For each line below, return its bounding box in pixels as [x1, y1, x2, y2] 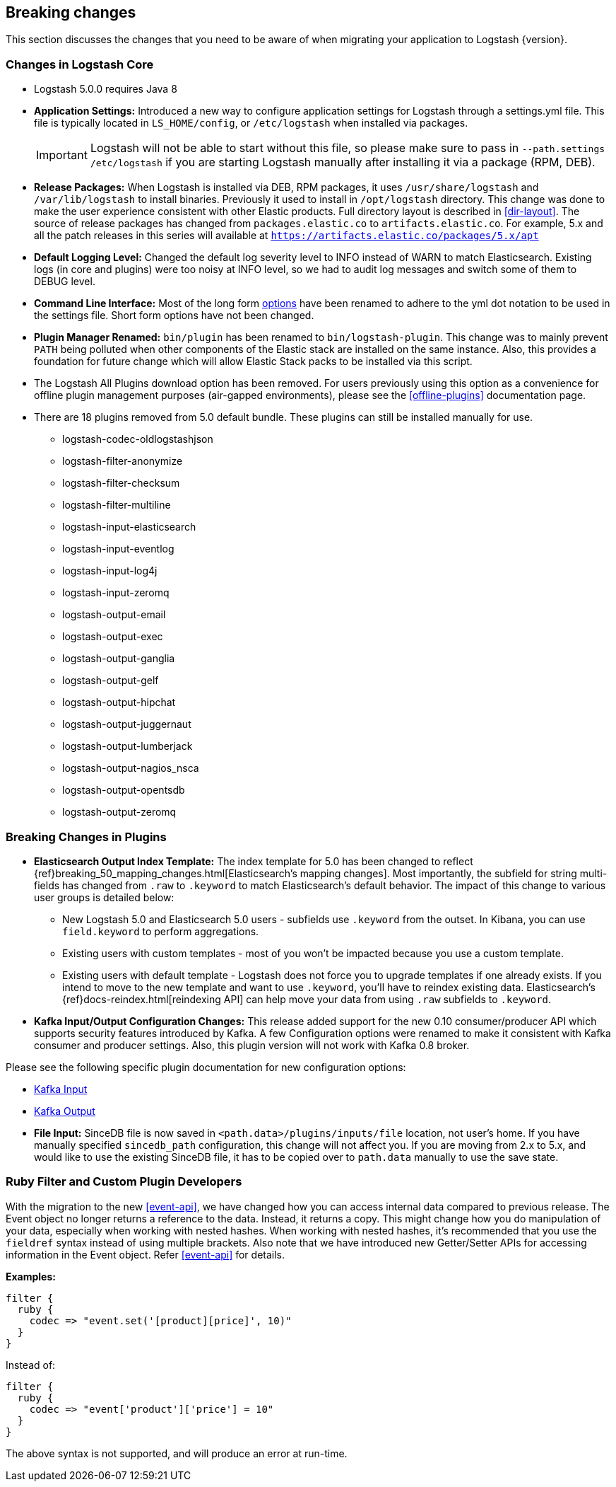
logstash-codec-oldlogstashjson [62, 433, 213, 446]
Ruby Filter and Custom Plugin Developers [6, 1174, 242, 1189]
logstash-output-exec [62, 630, 163, 643]
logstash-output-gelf [62, 674, 159, 687]
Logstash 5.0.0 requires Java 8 [34, 83, 177, 96]
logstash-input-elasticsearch [62, 521, 196, 533]
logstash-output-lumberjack [62, 740, 193, 753]
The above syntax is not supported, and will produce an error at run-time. [6, 1447, 348, 1459]
